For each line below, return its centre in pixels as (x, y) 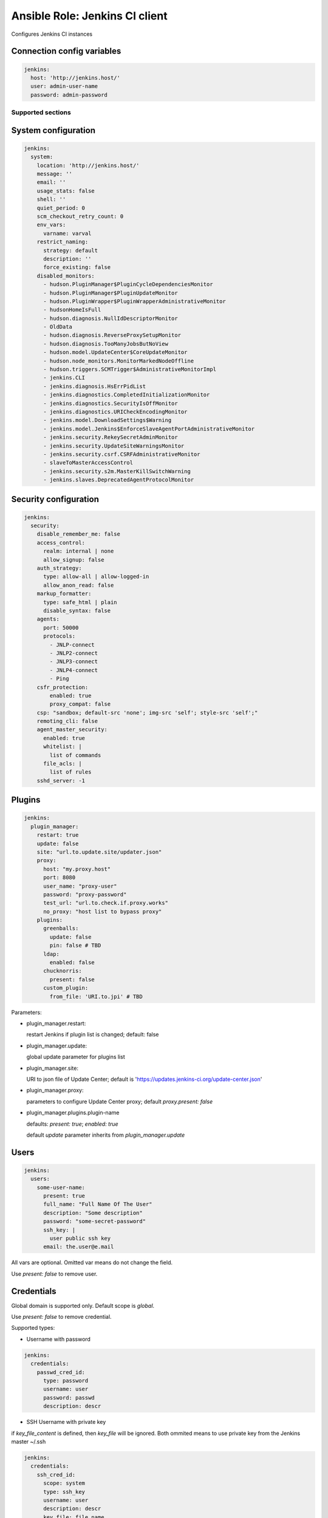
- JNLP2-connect (74, 653)
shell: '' (51, 199)
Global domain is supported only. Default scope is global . (83, 1305)
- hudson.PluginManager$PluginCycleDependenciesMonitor (128, 284)
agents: (48, 619)
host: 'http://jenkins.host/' (76, 78)
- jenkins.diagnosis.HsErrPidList (94, 386)
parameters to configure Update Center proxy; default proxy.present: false (119, 1101)
